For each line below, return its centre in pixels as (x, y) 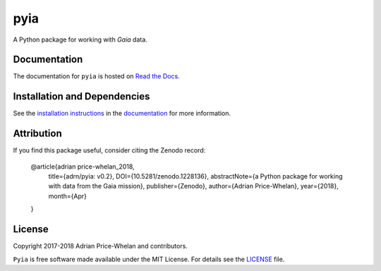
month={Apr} (68, 196)
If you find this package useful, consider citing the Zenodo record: (109, 150)
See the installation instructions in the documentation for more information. (122, 114)
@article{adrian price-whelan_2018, (83, 167)
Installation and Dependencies (81, 96)
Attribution (38, 134)
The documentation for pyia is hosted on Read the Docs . (96, 76)
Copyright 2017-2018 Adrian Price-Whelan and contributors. (101, 246)
